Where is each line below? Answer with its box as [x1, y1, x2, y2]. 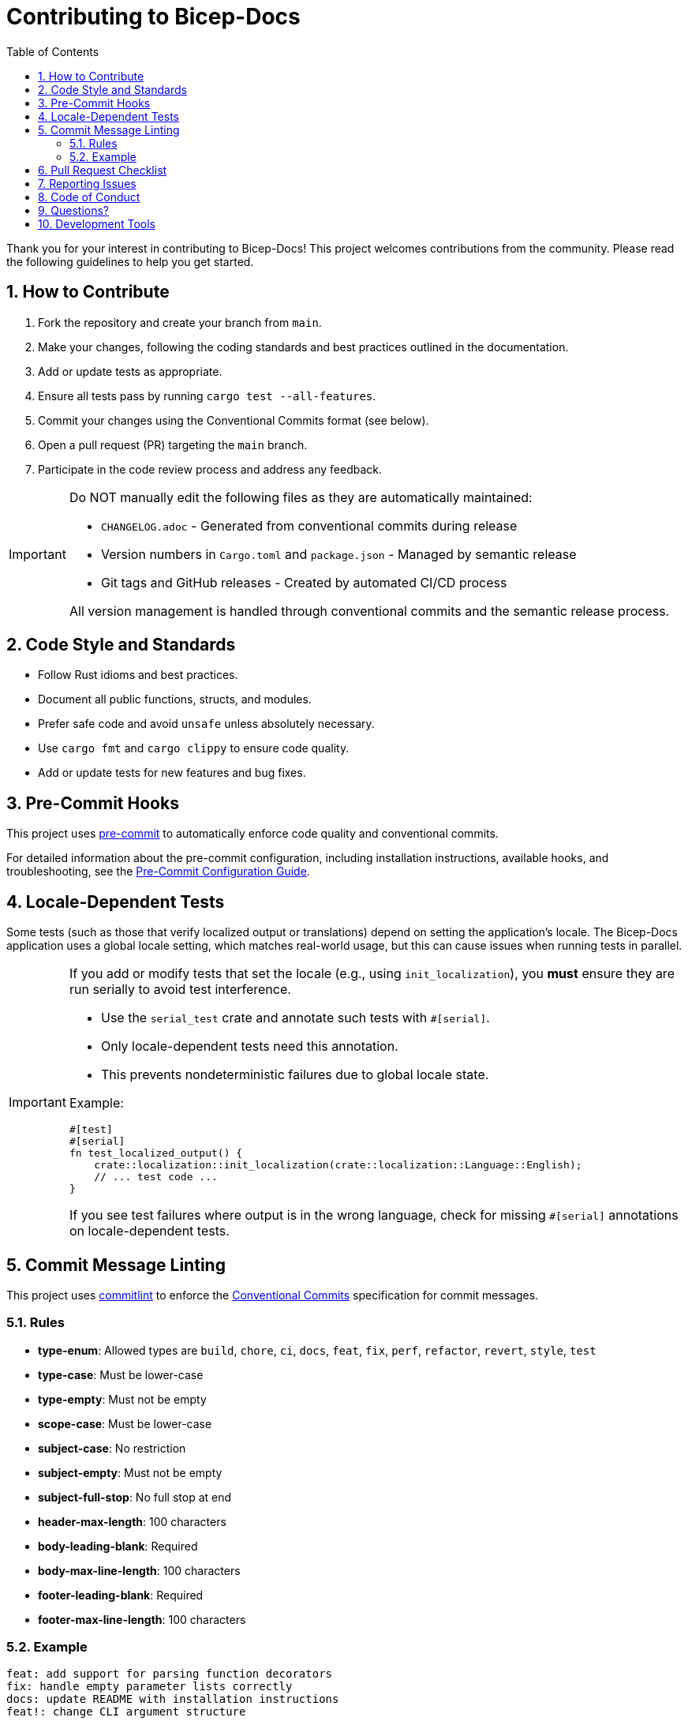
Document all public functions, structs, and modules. [38, 692, 312, 707]
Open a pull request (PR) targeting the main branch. [38, 437, 308, 452]
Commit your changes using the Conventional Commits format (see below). [38, 413, 429, 427]
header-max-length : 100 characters [38, 1514, 226, 1528]
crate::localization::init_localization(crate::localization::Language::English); [94, 1159, 582, 1172]
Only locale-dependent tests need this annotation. [100, 1038, 398, 1055]
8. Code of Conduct [38, 189, 140, 204]
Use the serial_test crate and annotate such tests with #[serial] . [100, 1010, 490, 1026]
